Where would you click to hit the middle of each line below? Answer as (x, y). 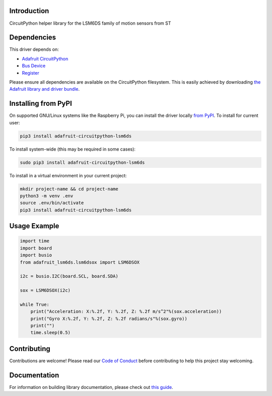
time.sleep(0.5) (50, 333)
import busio (36, 255)
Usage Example (34, 226)
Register (31, 73)
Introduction (29, 11)
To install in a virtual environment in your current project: (68, 175)
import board (36, 248)
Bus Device (34, 66)
